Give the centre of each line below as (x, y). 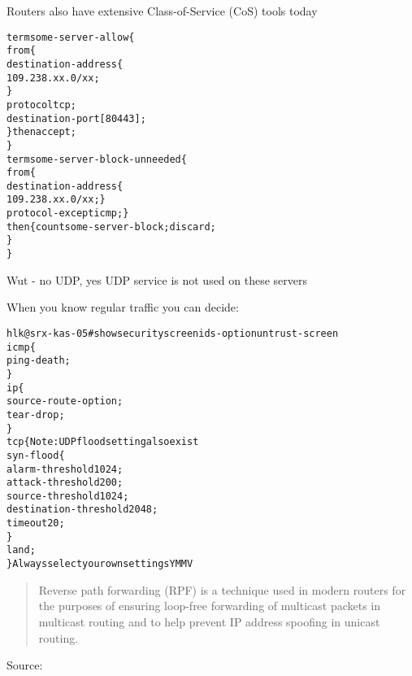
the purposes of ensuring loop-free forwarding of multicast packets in (210, 606)
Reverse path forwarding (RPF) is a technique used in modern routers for (222, 589)
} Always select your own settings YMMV (100, 564)
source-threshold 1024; (68, 496)
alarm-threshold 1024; (65, 469)
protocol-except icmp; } (68, 214)
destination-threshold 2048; (82, 510)
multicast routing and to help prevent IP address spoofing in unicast (209, 621)
